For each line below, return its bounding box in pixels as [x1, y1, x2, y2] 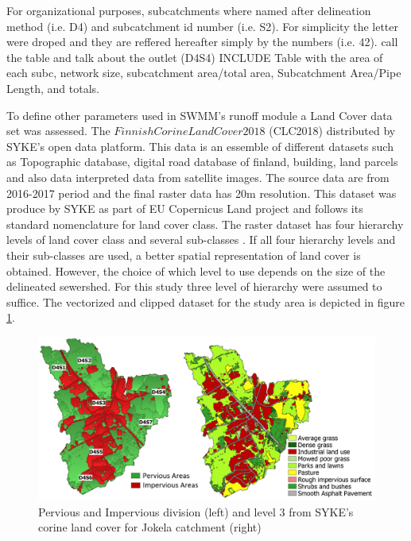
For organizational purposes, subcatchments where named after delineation [6, 2, 371, 18]
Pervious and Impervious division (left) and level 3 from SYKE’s [38, 503, 354, 520]
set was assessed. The [6, 122, 111, 139]
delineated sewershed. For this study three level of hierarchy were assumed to [6, 278, 382, 295]
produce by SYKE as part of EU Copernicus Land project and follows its [6, 200, 363, 217]
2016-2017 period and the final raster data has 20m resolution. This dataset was [6, 184, 397, 201]
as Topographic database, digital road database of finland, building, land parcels [6, 153, 398, 170]
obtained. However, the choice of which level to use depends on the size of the [6, 262, 386, 279]
